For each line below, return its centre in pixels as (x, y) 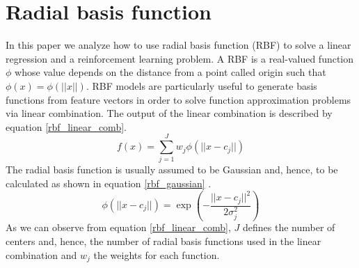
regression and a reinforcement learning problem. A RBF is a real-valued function (180, 58)
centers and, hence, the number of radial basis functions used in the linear (163, 241)
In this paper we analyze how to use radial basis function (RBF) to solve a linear (178, 45)
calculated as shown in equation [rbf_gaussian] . (109, 183)
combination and (41, 254)
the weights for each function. (157, 254)
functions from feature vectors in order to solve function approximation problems (178, 99)
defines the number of (289, 227)
